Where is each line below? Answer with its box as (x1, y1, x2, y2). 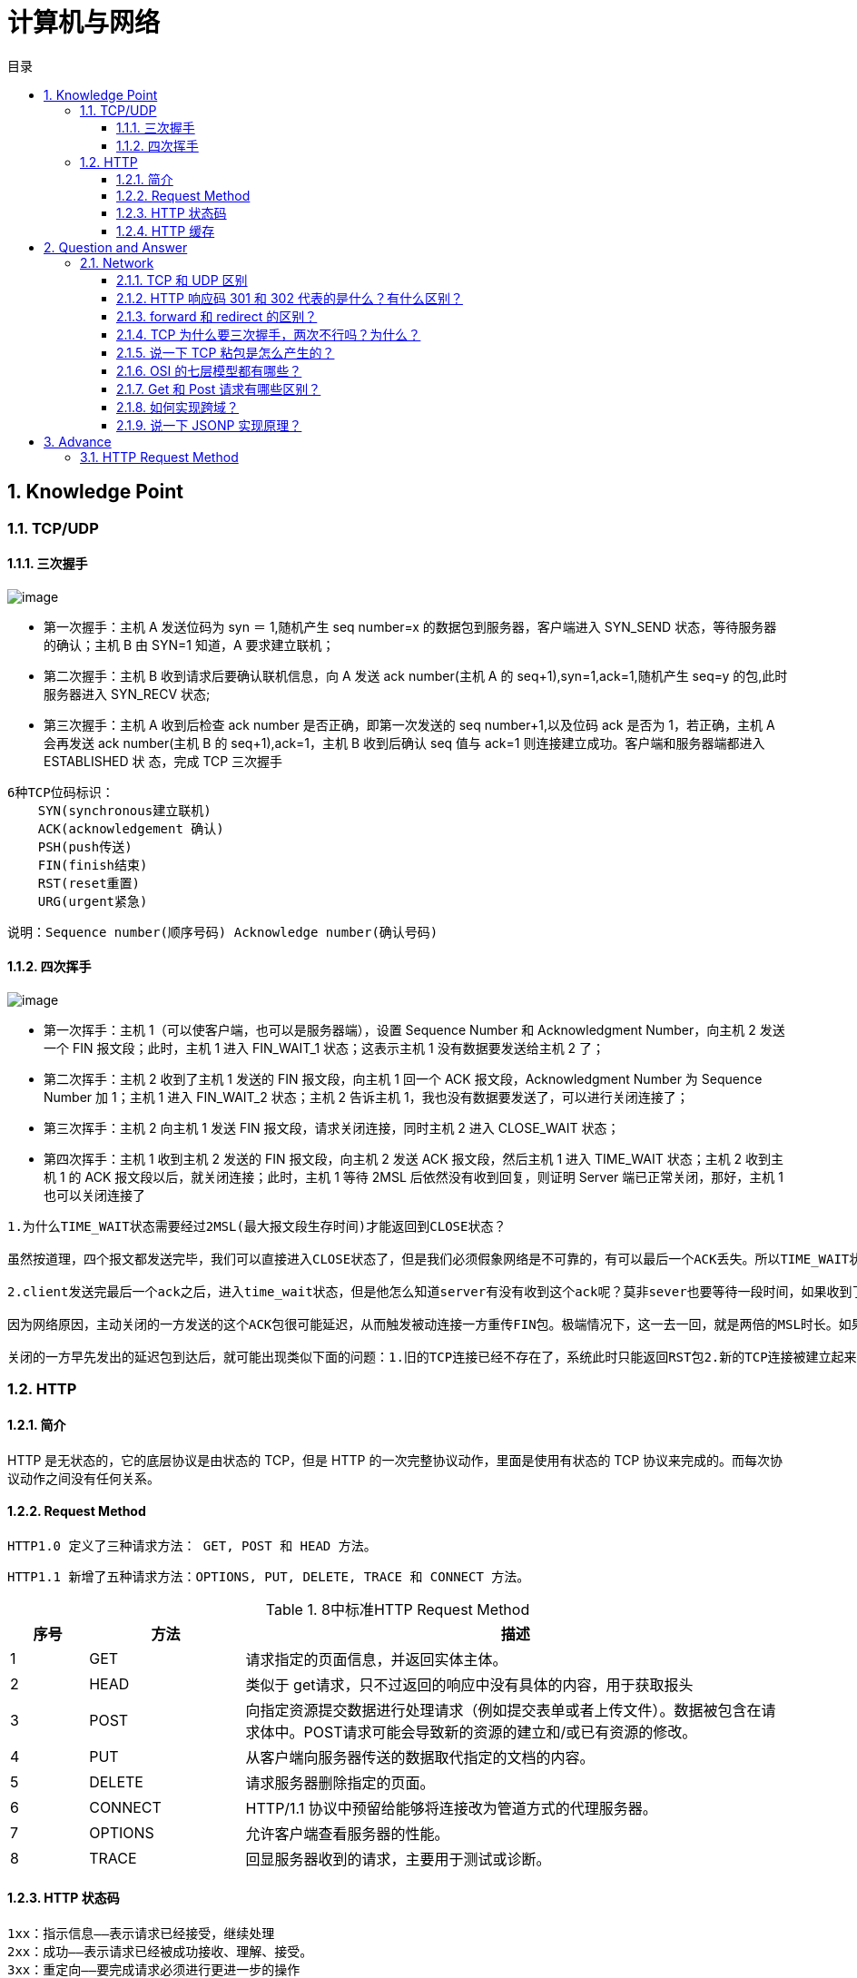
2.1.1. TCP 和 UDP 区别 (116, 271, 248, 288)
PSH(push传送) (37, 839, 133, 854)
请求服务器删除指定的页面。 (245, 1773, 435, 1792)
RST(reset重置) (37, 875, 141, 891)
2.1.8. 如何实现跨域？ (116, 399, 240, 415)
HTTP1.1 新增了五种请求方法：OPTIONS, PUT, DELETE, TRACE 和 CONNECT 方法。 (7, 1569, 530, 1584)
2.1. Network (80, 254, 154, 271)
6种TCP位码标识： (7, 784, 114, 800)
